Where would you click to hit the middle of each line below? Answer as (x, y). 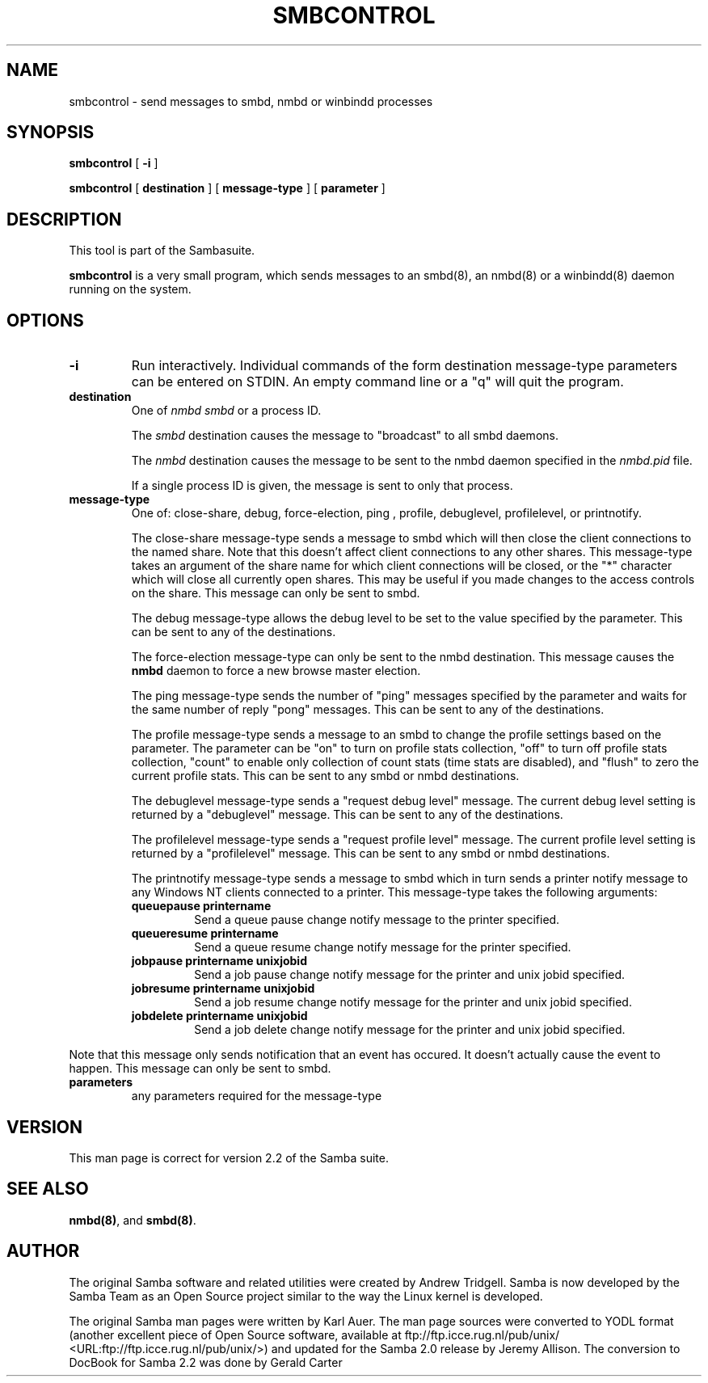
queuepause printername (201, 906)
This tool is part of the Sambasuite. (162, 251)
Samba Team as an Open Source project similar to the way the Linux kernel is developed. (306, 1296)
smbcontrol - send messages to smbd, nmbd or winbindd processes (251, 101)
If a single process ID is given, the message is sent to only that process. (322, 486)
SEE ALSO (48, 1189)
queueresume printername (205, 934)
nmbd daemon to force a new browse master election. (276, 671)
